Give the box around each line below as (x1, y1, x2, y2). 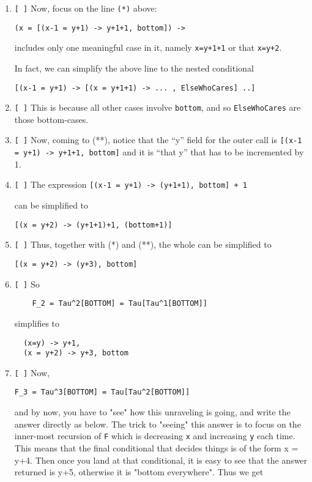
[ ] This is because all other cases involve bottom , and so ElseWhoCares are (14, 101, 301, 114)
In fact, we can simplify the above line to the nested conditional (14, 61, 254, 74)
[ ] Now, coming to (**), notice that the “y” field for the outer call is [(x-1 (14, 133, 302, 146)
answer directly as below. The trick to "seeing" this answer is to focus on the (14, 417, 301, 430)
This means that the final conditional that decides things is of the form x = (14, 441, 299, 454)
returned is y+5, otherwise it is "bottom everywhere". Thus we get (14, 465, 264, 478)
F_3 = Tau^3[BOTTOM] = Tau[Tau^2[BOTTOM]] (14, 388, 190, 397)
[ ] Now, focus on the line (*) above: (14, 2, 157, 14)
